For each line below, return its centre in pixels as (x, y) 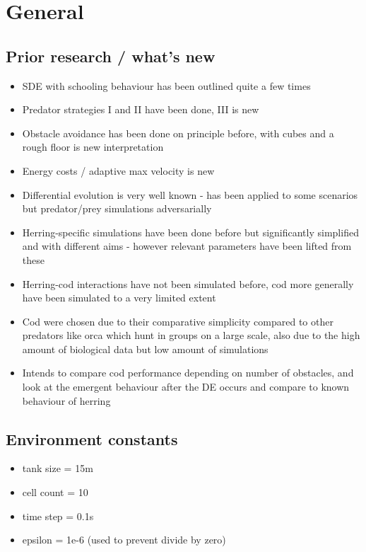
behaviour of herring (66, 400)
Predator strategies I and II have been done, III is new (141, 109)
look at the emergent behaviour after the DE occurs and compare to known (186, 387)
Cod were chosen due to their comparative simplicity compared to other (178, 321)
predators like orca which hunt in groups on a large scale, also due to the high (191, 335)
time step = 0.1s (58, 516)
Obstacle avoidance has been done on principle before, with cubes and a (178, 133)
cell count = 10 (55, 492)
